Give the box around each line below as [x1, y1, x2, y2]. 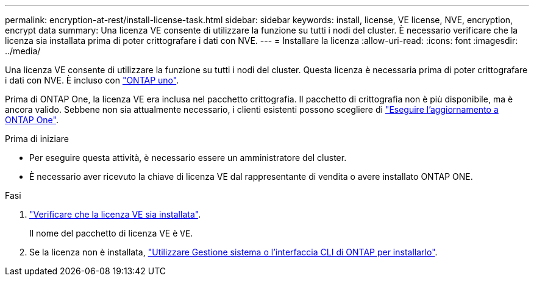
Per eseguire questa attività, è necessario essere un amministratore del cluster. [29, 152, 347, 163]
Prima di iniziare [5, 133, 69, 144]
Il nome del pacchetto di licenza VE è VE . [29, 228, 193, 238]
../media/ [5, 46, 41, 56]
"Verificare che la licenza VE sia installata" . [29, 209, 201, 219]
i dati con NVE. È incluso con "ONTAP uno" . [5, 75, 179, 85]
